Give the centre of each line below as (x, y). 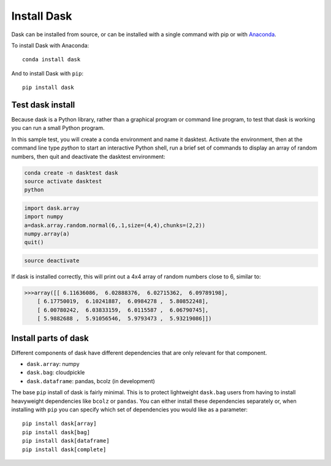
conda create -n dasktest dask (71, 173)
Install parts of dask (50, 338)
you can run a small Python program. (58, 128)
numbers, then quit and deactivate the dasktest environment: (88, 156)
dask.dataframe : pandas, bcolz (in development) (91, 381)
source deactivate (52, 261)
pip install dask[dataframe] (66, 441)
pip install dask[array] (59, 424)
